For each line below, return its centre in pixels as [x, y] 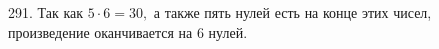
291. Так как [46, 12]
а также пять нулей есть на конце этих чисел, [292, 12]
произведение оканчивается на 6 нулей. [128, 31]
